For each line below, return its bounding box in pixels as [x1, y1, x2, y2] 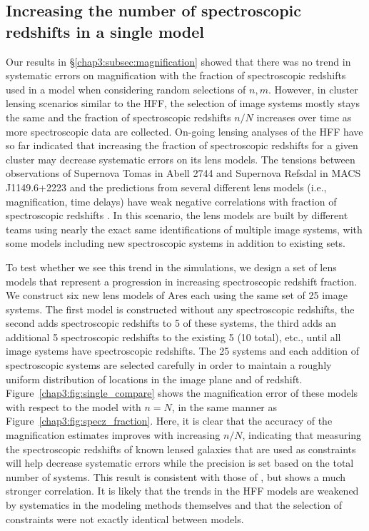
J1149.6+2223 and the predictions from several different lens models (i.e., [6, 179, 327, 194]
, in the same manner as [171, 399, 278, 414]
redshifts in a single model [6, 20, 204, 42]
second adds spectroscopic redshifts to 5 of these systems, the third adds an [6, 315, 336, 330]
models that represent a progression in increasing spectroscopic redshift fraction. [6, 273, 358, 288]
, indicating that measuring [242, 428, 362, 442]
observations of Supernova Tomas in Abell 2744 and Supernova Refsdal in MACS [6, 166, 361, 181]
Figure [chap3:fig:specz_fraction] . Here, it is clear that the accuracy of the [6, 413, 333, 428]
